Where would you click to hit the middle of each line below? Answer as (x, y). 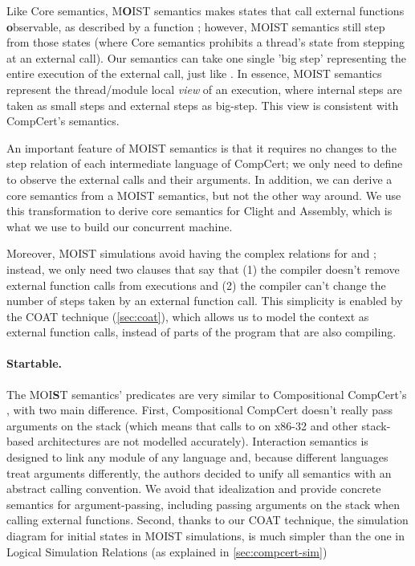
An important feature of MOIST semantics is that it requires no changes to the (201, 147)
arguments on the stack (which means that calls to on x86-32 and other (182, 425)
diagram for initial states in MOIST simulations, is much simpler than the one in (206, 536)
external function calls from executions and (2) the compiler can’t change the (196, 285)
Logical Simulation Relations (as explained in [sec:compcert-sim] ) (167, 551)
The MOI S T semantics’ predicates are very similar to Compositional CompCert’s (207, 394)
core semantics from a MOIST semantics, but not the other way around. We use (204, 195)
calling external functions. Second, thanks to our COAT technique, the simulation (207, 520)
